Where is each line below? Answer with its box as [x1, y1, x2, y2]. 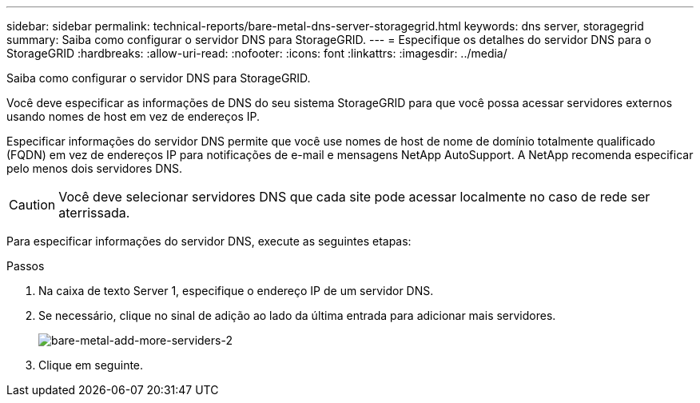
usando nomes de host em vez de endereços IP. [6, 110, 260, 123]
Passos [6, 259, 45, 273]
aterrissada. [58, 205, 130, 221]
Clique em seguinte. [38, 358, 144, 372]
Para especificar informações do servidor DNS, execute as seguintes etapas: [6, 234, 412, 248]
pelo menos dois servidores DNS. [6, 162, 183, 175]
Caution [9, 197, 56, 213]
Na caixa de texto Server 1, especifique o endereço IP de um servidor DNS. [38, 284, 434, 297]
